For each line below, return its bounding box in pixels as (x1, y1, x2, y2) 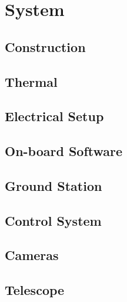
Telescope (5, 281, 65, 299)
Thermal (5, 72, 58, 90)
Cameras (5, 246, 59, 264)
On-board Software (5, 142, 123, 160)
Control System (5, 211, 102, 229)
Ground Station (5, 176, 102, 194)
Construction (5, 37, 86, 56)
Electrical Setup (5, 107, 104, 125)
